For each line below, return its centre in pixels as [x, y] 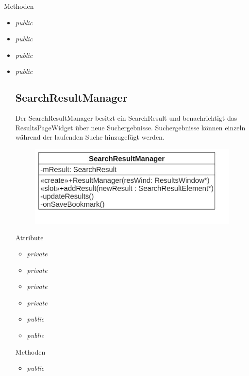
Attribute [29, 237]
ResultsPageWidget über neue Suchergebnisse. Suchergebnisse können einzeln [130, 127]
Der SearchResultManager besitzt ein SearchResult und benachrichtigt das [126, 118]
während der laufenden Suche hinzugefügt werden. [90, 137]
